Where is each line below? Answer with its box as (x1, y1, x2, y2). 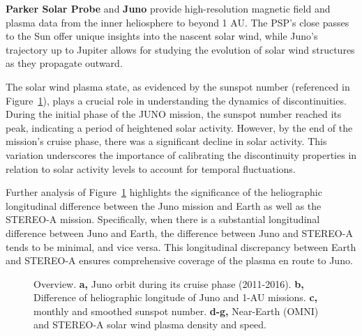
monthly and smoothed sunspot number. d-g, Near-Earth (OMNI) (33, 303, 319, 318)
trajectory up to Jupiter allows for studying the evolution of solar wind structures (6, 42, 355, 56)
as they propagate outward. (6, 56, 123, 70)
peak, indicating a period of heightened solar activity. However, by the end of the (6, 120, 353, 135)
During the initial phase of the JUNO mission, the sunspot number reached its (6, 107, 342, 121)
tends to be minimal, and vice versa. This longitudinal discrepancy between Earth (6, 239, 356, 254)
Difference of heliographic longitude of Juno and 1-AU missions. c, (33, 290, 318, 305)
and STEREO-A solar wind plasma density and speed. (33, 317, 266, 332)
